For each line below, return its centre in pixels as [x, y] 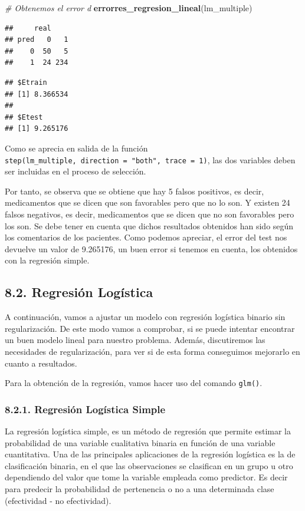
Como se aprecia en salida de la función [76, 148]
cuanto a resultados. [41, 363]
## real [28, 28]
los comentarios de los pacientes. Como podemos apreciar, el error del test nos [146, 237]
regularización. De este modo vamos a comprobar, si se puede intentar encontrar [150, 328]
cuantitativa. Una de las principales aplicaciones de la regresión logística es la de [150, 454]
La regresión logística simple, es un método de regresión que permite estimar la [148, 431]
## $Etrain [26, 82]
